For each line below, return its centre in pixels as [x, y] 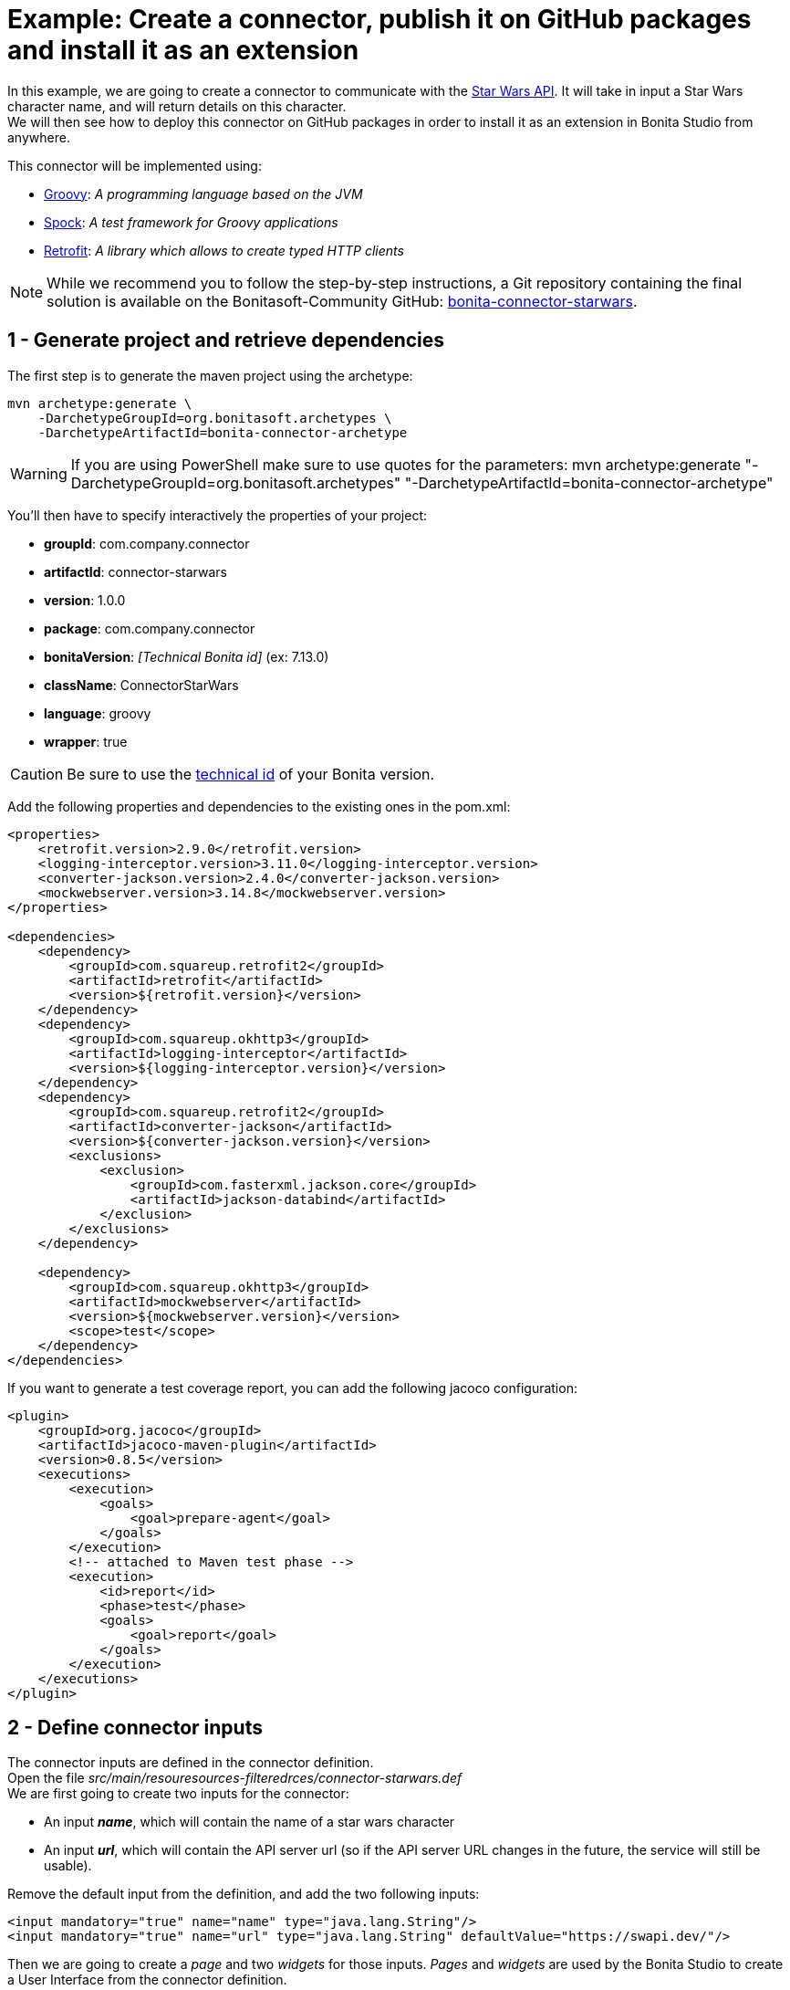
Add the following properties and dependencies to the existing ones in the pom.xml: [259, 806]
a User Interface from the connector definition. [147, 1980]
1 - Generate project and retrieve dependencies [226, 340]
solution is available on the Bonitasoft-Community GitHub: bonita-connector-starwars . [342, 301]
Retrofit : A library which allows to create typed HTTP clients [224, 250]
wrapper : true [86, 741]
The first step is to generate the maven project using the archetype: [210, 375]
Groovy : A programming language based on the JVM [203, 194]
